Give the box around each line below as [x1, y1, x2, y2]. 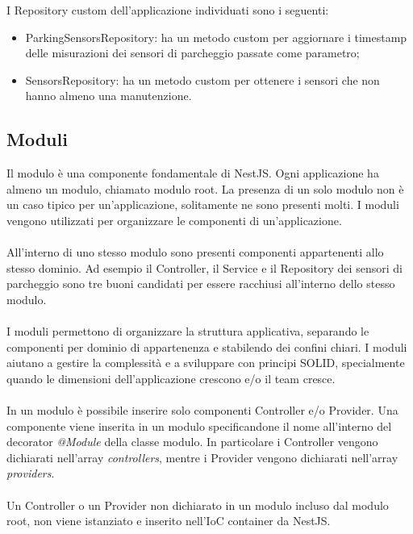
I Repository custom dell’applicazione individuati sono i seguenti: [6, 2, 329, 18]
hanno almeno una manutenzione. [25, 87, 192, 104]
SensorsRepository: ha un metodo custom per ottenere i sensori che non [25, 71, 380, 88]
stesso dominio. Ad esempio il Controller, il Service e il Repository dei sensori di [6, 259, 403, 276]
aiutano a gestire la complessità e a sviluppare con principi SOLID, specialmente [6, 354, 405, 371]
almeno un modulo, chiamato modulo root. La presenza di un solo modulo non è [6, 180, 404, 197]
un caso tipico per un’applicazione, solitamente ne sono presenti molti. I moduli [6, 196, 399, 213]
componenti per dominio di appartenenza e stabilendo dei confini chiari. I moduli [6, 338, 407, 355]
